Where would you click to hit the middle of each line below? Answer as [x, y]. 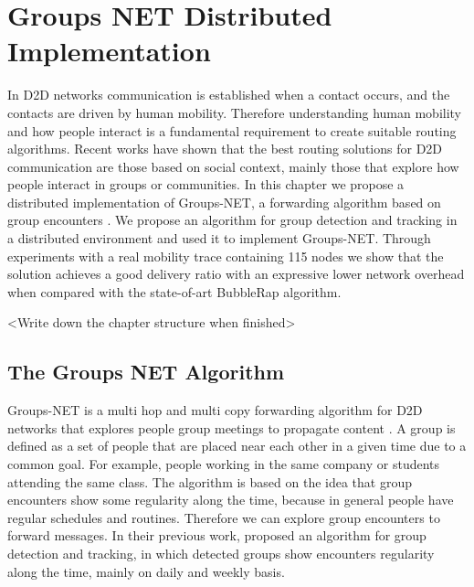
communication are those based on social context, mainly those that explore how [233, 166]
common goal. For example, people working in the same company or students [224, 464]
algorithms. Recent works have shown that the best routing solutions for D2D [225, 149]
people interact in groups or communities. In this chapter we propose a [206, 184]
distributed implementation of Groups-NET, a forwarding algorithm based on [224, 202]
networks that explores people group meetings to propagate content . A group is [232, 427]
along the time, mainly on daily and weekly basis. [146, 571]
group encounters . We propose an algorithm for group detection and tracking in [232, 220]
